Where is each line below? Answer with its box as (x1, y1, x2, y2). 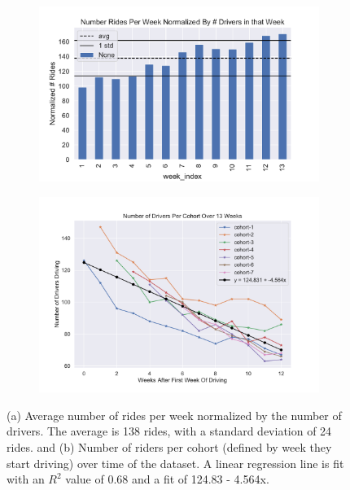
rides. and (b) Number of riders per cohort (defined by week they (7, 438, 332, 455)
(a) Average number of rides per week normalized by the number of (7, 406, 342, 423)
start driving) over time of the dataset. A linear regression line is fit (7, 454, 344, 471)
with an (7, 470, 45, 488)
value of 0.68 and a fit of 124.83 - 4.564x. (65, 470, 269, 488)
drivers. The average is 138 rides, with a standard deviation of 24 (7, 422, 332, 440)
